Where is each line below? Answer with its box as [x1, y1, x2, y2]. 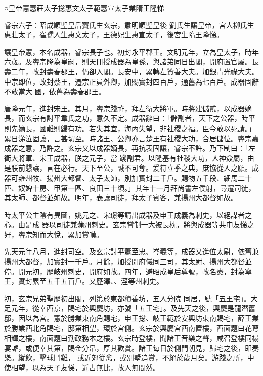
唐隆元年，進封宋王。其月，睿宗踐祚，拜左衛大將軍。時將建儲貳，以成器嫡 [4, 103, 252, 113]
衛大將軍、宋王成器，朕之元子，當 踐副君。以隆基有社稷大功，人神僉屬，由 [4, 152, 254, 163]
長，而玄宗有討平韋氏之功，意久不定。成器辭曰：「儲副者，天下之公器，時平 [4, 113, 255, 123]
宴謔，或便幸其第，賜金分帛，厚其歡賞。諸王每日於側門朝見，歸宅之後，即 [4, 342, 252, 353]
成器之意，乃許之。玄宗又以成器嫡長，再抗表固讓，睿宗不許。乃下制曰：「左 [4, 143, 255, 153]
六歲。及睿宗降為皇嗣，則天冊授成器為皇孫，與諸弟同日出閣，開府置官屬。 [4, 56, 252, 67]
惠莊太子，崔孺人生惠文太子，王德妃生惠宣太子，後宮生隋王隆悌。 [4, 29, 224, 40]
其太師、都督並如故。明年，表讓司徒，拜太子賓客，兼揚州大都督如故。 [4, 192, 238, 203]
